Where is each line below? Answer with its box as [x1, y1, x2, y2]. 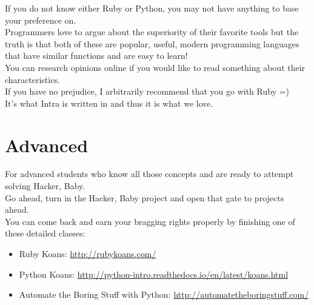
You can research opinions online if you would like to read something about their [5, 61, 306, 73]
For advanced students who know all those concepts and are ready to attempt [5, 167, 294, 180]
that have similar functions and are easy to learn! [5, 49, 188, 62]
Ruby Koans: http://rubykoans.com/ [19, 247, 156, 260]
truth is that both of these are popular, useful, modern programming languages [5, 37, 299, 50]
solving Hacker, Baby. [5, 179, 85, 192]
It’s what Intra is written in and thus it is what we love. [5, 96, 213, 109]
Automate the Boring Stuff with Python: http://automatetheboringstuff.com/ [19, 288, 309, 301]
